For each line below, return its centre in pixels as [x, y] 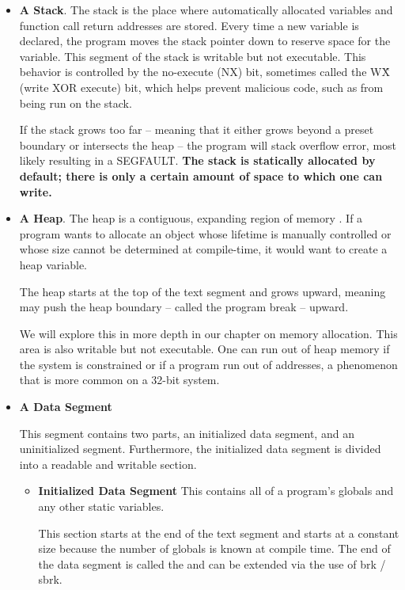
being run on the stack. [76, 103]
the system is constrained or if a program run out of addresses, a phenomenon [208, 364]
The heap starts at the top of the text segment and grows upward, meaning [202, 291]
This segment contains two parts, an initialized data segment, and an [187, 433]
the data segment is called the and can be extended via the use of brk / [212, 563]
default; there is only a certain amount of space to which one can [201, 175]
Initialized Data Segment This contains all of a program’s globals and [216, 491]
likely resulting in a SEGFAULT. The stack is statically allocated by [197, 160]
